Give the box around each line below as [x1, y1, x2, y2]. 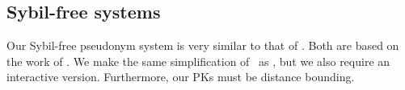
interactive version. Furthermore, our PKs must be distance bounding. [6, 68, 355, 85]
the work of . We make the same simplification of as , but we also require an [6, 52, 390, 69]
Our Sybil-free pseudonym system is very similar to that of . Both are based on [6, 37, 399, 54]
